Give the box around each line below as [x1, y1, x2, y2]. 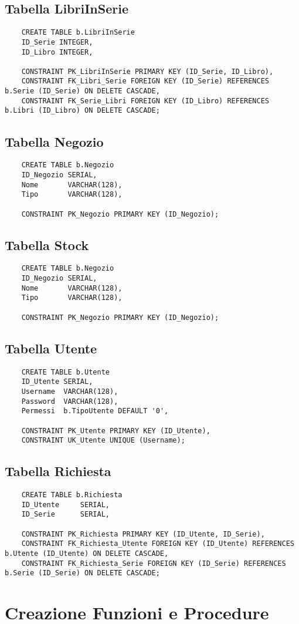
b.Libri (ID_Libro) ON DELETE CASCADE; [5, 106, 160, 115]
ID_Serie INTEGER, [21, 38, 93, 46]
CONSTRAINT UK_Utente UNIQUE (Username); [21, 436, 185, 445]
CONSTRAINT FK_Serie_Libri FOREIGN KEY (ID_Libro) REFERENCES [21, 96, 270, 105]
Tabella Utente [5, 339, 97, 357]
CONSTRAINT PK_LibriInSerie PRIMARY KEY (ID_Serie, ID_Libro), [21, 67, 274, 76]
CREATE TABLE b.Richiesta [21, 491, 123, 500]
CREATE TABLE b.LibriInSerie [21, 28, 135, 37]
